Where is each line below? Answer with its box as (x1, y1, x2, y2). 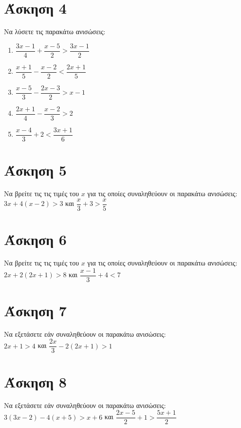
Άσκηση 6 (4, 229, 67, 249)
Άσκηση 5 (4, 160, 67, 180)
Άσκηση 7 (4, 300, 67, 320)
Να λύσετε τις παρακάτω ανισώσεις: (4, 26, 106, 37)
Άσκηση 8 (4, 371, 67, 391)
